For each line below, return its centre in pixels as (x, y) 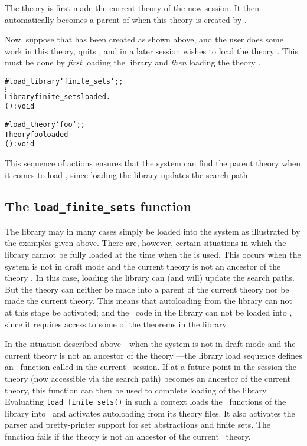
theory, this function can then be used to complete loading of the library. (137, 390)
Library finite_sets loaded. (58, 96)
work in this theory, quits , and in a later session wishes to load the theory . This (151, 50)
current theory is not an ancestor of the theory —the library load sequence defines (153, 355)
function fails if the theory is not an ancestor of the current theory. (128, 436)
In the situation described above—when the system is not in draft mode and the (150, 344)
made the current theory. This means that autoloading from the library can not (148, 301)
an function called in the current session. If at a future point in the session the (151, 367)
